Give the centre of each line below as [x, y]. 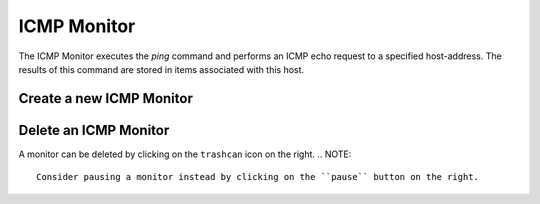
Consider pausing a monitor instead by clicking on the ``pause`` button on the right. [258, 177]
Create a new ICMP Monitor [106, 98]
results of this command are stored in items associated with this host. [161, 69]
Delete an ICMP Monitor [94, 130]
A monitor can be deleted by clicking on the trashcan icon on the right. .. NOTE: [185, 154]
